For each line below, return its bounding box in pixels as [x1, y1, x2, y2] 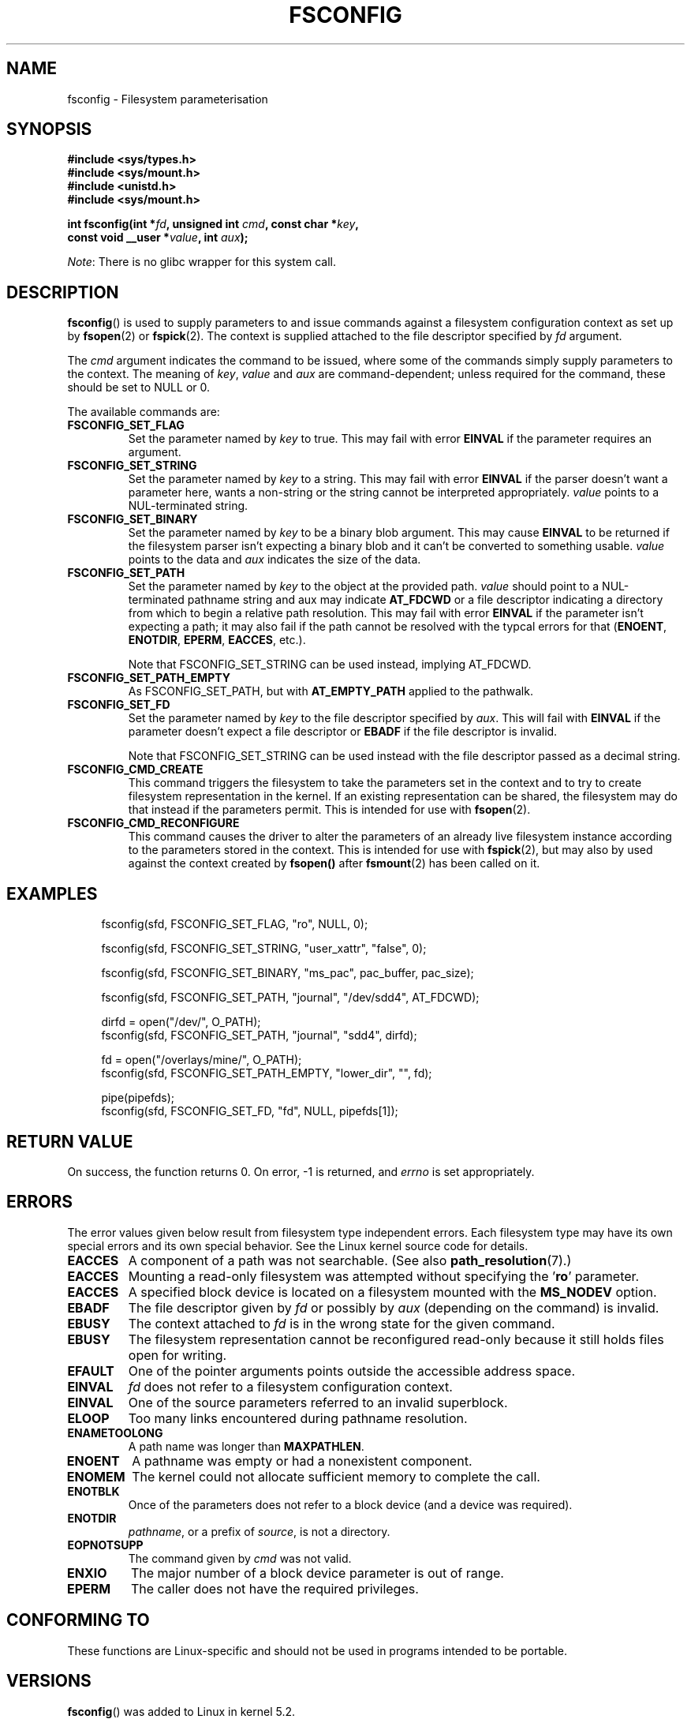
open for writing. [128, 1346, 227, 1363]
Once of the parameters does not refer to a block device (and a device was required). [128, 1497, 573, 1511]
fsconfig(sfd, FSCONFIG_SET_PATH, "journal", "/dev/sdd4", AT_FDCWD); [101, 991, 480, 1005]
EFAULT [67, 1362, 114, 1379]
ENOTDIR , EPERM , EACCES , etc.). [128, 633, 306, 647]
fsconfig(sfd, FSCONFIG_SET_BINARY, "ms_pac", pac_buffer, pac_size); [101, 966, 474, 980]
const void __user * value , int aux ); [67, 230, 248, 245]
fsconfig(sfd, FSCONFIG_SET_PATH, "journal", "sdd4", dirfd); [101, 1028, 417, 1043]
